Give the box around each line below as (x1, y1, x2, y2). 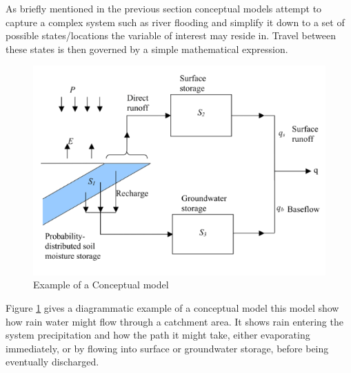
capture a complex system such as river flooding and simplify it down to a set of (6, 14, 345, 29)
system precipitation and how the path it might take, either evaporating (6, 328, 310, 342)
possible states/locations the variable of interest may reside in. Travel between (6, 28, 336, 43)
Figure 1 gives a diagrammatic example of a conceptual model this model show (6, 300, 339, 315)
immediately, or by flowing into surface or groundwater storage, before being (6, 341, 329, 355)
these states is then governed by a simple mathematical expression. (6, 41, 288, 56)
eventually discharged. (6, 354, 99, 369)
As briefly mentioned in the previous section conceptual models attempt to (6, 1, 322, 15)
